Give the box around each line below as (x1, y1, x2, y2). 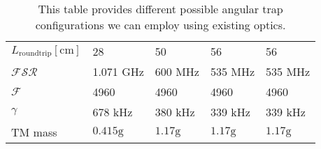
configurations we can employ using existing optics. (35, 17, 286, 33)
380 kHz (155, 104, 195, 120)
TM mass (11, 124, 57, 140)
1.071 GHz (92, 63, 144, 79)
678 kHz (92, 104, 133, 120)
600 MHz (155, 63, 199, 79)
